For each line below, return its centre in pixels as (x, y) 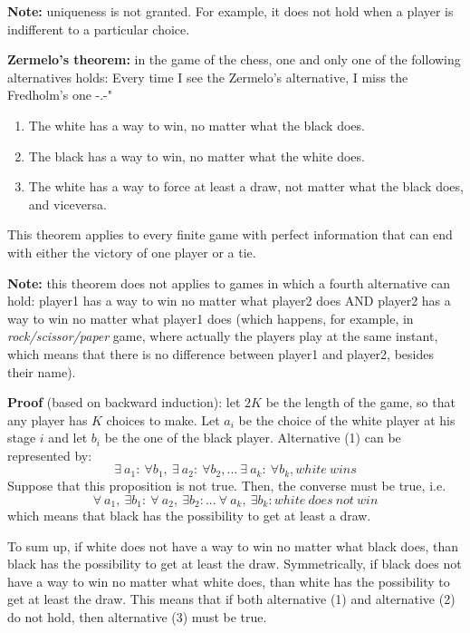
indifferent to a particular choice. (99, 29)
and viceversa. (67, 204)
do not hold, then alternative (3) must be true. (137, 616)
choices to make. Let (163, 419)
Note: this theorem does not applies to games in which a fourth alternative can (229, 282)
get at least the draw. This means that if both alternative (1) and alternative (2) (231, 599)
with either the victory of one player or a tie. (132, 252)
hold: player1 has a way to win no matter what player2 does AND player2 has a (229, 301)
